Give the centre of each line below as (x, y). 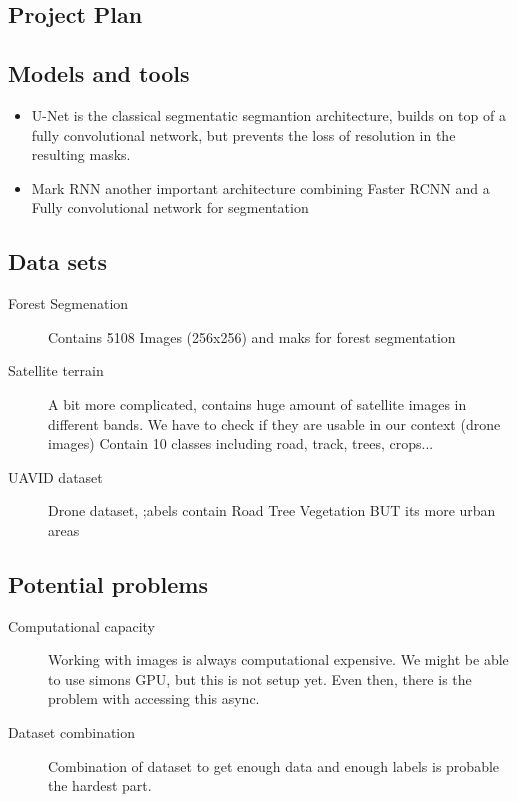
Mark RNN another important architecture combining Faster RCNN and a (260, 187)
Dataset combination (72, 732)
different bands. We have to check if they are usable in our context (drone (274, 423)
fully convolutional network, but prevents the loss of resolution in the (243, 134)
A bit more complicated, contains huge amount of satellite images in (257, 403)
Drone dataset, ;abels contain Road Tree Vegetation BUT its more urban (272, 510)
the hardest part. (100, 785)
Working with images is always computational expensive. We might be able (278, 659)
